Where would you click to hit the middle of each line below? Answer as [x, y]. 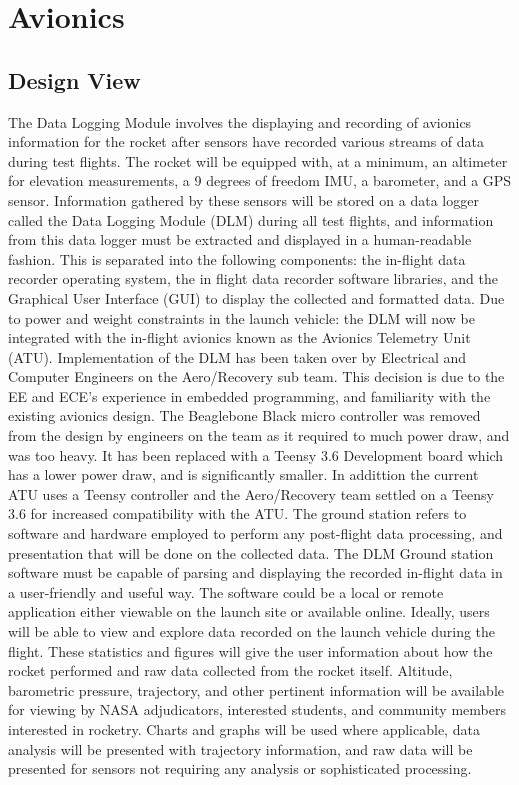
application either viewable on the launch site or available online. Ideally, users [249, 611]
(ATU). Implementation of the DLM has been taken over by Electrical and [237, 356]
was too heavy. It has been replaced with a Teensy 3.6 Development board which [256, 454]
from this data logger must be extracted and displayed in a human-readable [240, 239]
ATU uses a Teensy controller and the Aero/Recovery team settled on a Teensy [251, 493]
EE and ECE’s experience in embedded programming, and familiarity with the [249, 395]
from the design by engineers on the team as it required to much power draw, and [259, 435]
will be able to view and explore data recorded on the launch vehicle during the [252, 631]
